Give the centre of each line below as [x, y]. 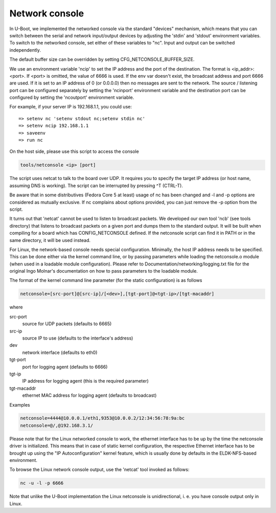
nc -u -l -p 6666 [42, 483]
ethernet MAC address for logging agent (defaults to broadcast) [89, 395]
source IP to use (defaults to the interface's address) [78, 338]
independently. [25, 50]
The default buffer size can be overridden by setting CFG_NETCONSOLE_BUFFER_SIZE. [102, 59]
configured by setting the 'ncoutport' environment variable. [72, 98]
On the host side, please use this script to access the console [74, 151]
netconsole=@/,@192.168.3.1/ [57, 425]
